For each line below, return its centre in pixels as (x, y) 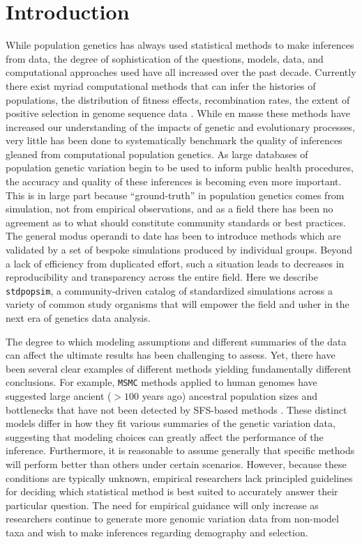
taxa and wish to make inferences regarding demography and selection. (157, 533)
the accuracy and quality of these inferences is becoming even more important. (174, 181)
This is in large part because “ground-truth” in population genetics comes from (175, 195)
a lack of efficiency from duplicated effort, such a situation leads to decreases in (175, 263)
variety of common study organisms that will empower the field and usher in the (178, 304)
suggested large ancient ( (59, 396)
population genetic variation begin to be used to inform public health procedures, (180, 168)
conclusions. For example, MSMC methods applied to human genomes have (161, 382)
